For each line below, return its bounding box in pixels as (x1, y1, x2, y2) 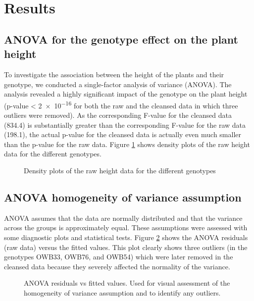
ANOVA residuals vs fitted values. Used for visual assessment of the (24, 278, 230, 288)
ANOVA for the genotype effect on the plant (4, 31, 238, 47)
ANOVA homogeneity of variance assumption (4, 189, 242, 204)
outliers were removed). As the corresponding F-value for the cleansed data (4, 110, 232, 120)
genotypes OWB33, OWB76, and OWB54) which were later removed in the (4, 251, 233, 262)
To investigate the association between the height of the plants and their (4, 69, 224, 79)
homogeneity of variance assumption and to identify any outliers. (24, 287, 221, 298)
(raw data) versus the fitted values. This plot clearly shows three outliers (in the (4, 242, 248, 252)
